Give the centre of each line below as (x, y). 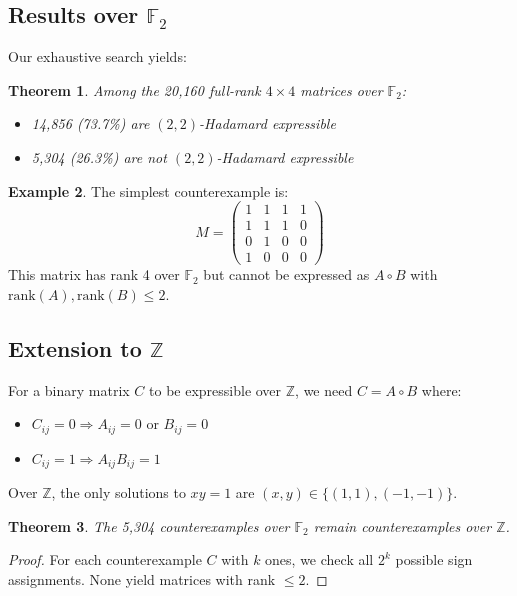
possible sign (434, 559)
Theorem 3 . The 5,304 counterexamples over (149, 525)
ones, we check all (319, 559)
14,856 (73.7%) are (90, 123)
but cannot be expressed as (286, 274)
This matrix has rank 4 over (94, 274)
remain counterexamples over (402, 525)
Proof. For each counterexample (105, 559)
